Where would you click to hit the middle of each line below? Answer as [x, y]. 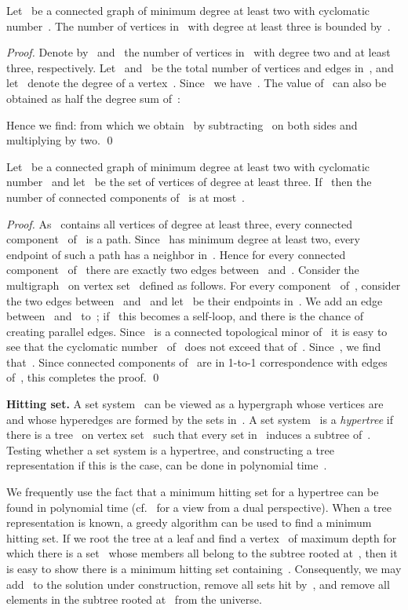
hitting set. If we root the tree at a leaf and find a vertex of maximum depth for [202, 537]
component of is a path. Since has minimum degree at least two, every [183, 239]
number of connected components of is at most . [126, 197]
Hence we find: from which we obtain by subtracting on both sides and [182, 124]
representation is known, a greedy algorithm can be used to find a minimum [189, 522]
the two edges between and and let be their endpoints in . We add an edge [195, 300]
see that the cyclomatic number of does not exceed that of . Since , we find [194, 347]
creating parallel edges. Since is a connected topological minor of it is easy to [197, 331]
